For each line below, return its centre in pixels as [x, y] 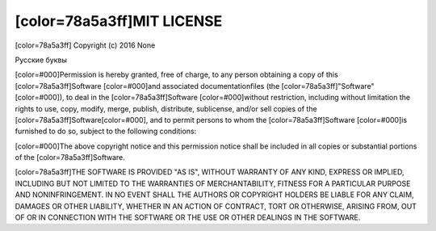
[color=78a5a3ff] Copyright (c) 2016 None [85, 45]
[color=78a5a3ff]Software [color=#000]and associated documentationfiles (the [147, 86]
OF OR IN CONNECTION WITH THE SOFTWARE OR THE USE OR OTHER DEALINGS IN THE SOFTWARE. [188, 217]
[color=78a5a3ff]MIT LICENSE [119, 21]
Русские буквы [41, 60]
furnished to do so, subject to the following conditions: [106, 131]
